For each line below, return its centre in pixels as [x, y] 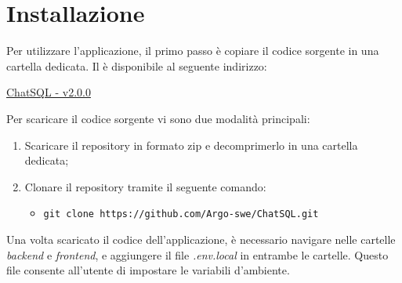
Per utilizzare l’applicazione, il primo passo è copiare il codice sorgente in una [193, 51]
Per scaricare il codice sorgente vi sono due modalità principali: [158, 118]
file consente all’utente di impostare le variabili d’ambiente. [148, 270]
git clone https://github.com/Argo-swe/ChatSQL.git [181, 214]
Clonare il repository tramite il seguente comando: [145, 186]
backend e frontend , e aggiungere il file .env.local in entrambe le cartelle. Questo [197, 254]
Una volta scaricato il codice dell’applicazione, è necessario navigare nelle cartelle [201, 239]
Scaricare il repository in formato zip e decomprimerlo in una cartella [191, 145]
